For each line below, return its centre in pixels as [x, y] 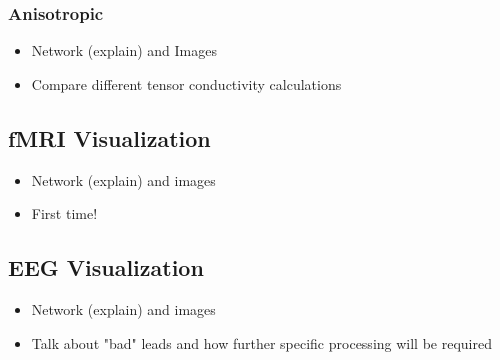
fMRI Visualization [109, 137]
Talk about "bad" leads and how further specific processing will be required [261, 342]
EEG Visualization [106, 267]
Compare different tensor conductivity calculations [186, 83]
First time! [64, 213]
